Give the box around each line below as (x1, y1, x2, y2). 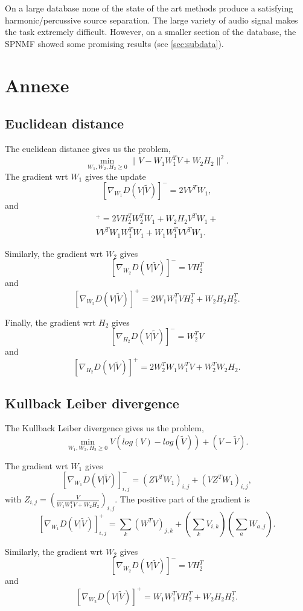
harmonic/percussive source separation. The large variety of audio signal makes (5, 13, 298, 26)
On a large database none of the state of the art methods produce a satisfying (5, 2, 293, 14)
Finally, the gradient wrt (5, 315, 96, 328)
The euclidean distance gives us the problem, (5, 142, 171, 154)
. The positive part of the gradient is (115, 493, 250, 505)
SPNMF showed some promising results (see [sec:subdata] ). (5, 37, 224, 49)
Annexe (5, 72, 69, 97)
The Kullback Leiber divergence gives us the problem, (5, 422, 204, 434)
